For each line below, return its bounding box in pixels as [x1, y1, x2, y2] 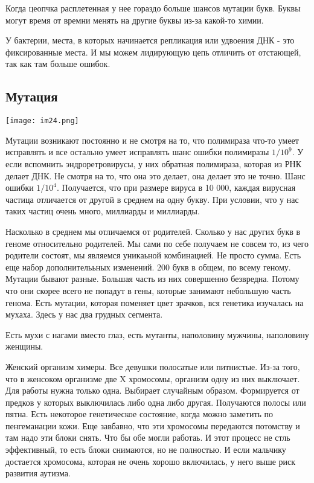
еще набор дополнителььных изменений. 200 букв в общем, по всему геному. [5, 260, 291, 273]
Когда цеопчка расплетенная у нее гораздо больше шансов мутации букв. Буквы [5, 2, 301, 14]
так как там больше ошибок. [5, 57, 111, 70]
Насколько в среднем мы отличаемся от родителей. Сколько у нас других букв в [5, 225, 301, 237]
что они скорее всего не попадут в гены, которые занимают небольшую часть [5, 284, 291, 296]
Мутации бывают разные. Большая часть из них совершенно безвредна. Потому [5, 272, 300, 285]
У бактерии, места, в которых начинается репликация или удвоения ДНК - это [5, 34, 295, 46]
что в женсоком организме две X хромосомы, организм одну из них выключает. [5, 372, 300, 385]
